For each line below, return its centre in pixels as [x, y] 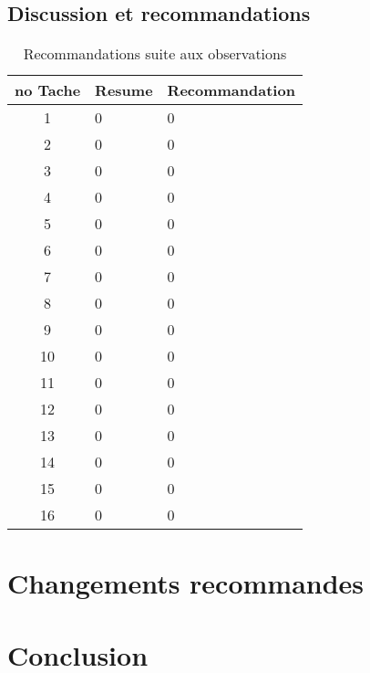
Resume [124, 90]
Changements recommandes [186, 583]
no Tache [48, 90]
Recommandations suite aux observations [155, 54]
